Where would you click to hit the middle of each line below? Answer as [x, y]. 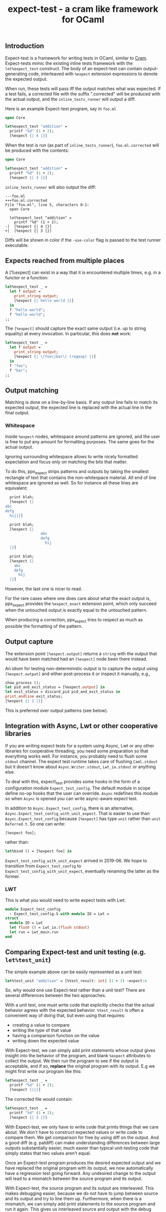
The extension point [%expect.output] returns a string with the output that [81, 653]
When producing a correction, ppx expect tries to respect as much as [74, 620]
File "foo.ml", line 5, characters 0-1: [47, 205]
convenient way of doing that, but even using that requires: [65, 1016]
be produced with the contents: [37, 151]
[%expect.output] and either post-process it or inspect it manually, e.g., [78, 674]
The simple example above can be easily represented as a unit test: [74, 972]
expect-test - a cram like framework [83, 9]
